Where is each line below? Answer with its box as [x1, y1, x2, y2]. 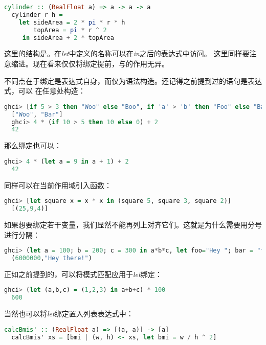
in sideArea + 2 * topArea [22, 34, 114, 41]
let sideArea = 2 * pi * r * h [18, 18, 125, 26]
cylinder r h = [11, 11, 63, 18]
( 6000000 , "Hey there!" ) [11, 255, 92, 262]
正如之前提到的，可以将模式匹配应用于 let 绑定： [4, 268, 162, 279]
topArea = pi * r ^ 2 [33, 26, 107, 34]
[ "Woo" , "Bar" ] [11, 110, 63, 118]
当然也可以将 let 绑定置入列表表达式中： [4, 308, 134, 319]
